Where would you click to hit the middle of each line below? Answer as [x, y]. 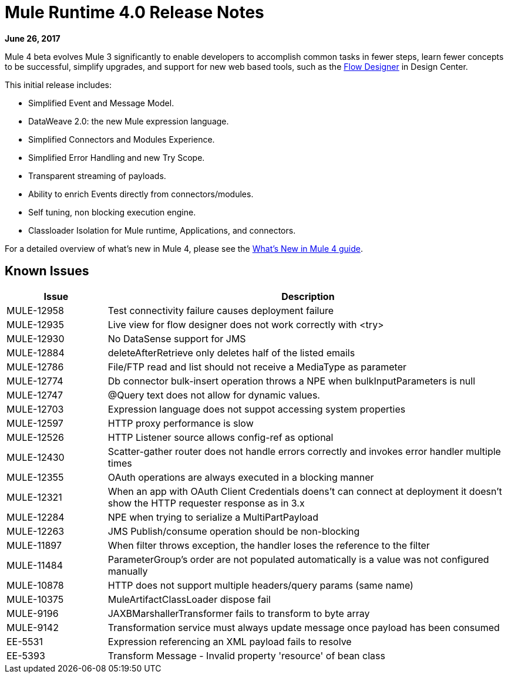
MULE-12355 [35, 477]
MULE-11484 [35, 565]
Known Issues [47, 271]
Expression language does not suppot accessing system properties [257, 409]
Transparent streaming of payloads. [97, 176]
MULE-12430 [36, 457]
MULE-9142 [33, 627]
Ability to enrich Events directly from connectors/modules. [141, 194]
